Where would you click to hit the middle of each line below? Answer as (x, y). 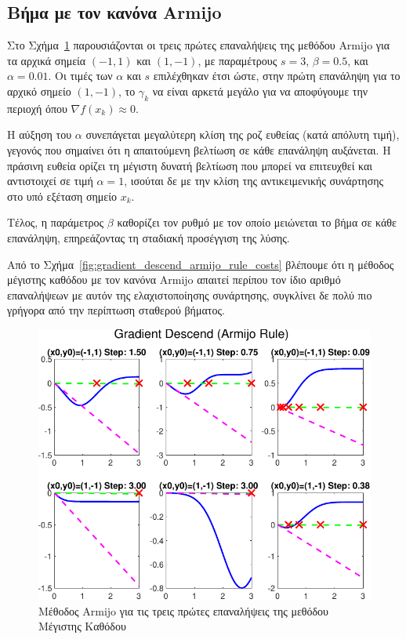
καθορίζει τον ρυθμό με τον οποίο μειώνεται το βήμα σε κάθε (257, 222)
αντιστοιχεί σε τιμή (50, 181)
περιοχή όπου (37, 108)
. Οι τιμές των (80, 76)
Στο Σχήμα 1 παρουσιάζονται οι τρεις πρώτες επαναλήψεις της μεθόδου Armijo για (199, 45)
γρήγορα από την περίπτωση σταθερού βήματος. (116, 310)
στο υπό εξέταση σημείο (62, 196)
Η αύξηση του (40, 134)
